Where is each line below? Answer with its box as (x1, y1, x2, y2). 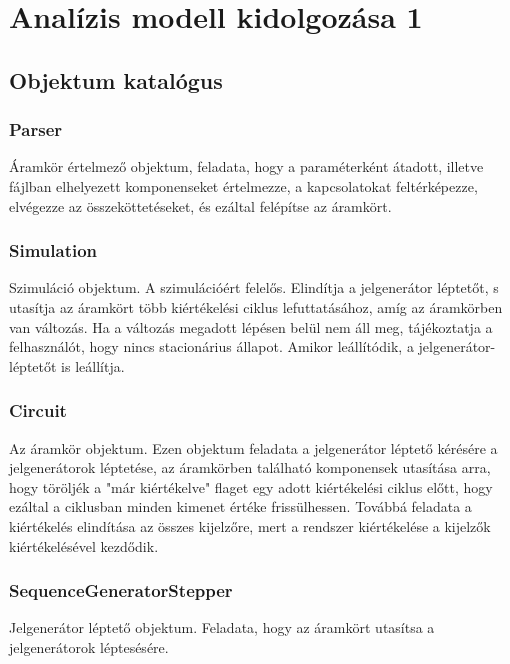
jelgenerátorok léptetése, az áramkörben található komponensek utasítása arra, (9, 457, 491, 478)
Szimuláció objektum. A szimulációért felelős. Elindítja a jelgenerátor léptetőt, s (9, 277, 499, 298)
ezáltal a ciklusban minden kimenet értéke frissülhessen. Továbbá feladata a (9, 496, 472, 517)
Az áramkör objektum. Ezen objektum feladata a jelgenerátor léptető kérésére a (9, 437, 498, 458)
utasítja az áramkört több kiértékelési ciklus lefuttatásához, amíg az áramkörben (9, 296, 503, 317)
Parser (9, 117, 63, 142)
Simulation (9, 238, 98, 263)
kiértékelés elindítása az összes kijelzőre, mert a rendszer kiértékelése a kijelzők (9, 515, 491, 536)
